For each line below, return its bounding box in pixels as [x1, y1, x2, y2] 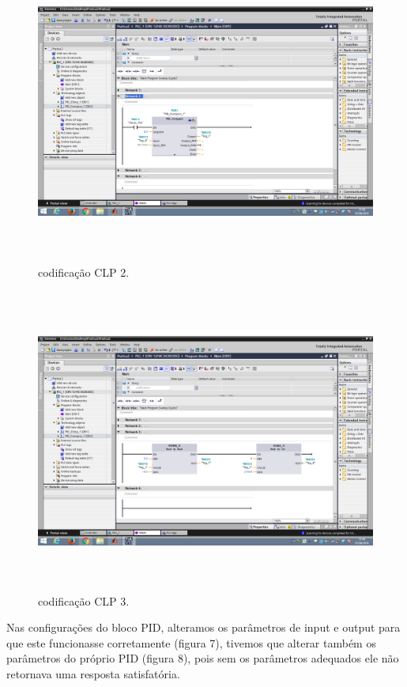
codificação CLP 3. [38, 592, 130, 609]
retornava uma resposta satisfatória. [6, 666, 180, 682]
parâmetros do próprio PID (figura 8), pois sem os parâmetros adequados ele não [6, 650, 399, 666]
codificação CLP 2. [38, 263, 130, 280]
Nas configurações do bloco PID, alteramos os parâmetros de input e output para [6, 619, 401, 636]
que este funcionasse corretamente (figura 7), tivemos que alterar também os [6, 634, 376, 651]
